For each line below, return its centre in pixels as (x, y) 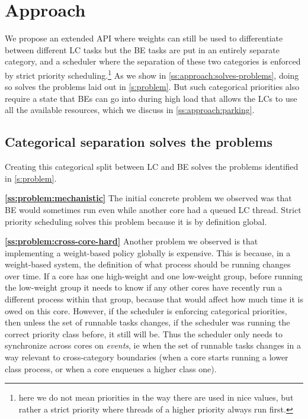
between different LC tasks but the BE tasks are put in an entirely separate (142, 49)
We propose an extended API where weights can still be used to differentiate (144, 38)
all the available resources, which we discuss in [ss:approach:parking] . (130, 110)
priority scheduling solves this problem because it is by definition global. (136, 221)
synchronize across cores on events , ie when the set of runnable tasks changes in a (153, 345)
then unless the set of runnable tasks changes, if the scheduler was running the (147, 322)
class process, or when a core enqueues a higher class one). (111, 368)
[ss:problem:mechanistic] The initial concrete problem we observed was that (148, 198)
